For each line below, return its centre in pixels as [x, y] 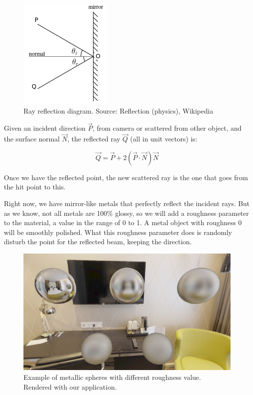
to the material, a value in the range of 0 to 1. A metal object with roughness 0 [123, 222]
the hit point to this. [35, 187]
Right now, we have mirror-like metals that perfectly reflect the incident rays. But [127, 203]
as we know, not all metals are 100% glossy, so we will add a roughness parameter [126, 213]
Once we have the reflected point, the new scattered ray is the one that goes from [126, 177]
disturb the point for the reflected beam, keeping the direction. [98, 242]
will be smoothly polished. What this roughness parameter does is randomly [118, 232]
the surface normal [32, 139]
